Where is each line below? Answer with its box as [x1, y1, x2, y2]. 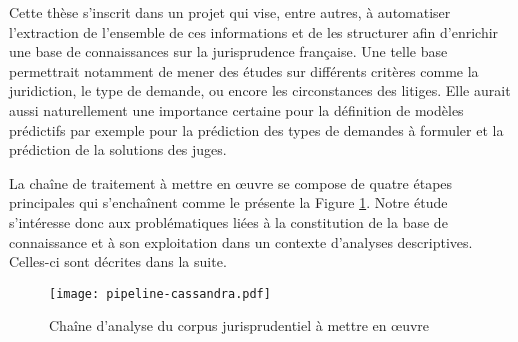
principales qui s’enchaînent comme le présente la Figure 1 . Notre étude [9, 192, 448, 213]
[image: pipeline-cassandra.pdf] [49, 286, 271, 301]
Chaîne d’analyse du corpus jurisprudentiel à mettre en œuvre [49, 315, 430, 336]
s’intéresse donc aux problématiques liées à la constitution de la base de [9, 211, 448, 232]
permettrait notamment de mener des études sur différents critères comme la [9, 60, 479, 81]
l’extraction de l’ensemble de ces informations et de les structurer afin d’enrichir [9, 21, 499, 42]
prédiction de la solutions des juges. [9, 139, 227, 160]
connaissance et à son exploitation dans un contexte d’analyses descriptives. [9, 231, 473, 252]
